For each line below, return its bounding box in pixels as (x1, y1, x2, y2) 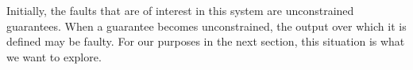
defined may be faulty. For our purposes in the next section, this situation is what (6, 33, 405, 50)
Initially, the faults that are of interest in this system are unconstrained (6, 2, 354, 18)
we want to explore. (6, 48, 102, 64)
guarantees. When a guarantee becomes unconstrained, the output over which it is (6, 17, 407, 34)
